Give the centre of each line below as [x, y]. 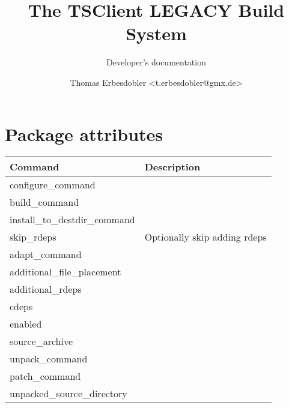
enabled [26, 324]
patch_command [45, 376]
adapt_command [46, 254]
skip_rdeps [33, 237]
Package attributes [84, 133]
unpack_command [49, 359]
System [156, 33]
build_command [44, 202]
